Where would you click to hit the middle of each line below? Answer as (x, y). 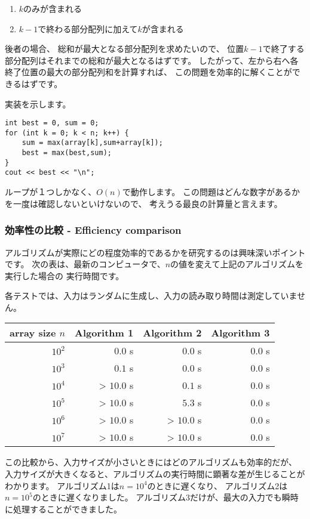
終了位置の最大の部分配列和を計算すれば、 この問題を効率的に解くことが (148, 72)
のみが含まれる (53, 8)
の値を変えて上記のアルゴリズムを (237, 264)
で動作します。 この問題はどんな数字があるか (211, 192)
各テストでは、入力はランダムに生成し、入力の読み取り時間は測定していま (151, 296)
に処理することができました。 (63, 509)
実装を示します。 (38, 104)
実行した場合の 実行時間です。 (65, 275)
